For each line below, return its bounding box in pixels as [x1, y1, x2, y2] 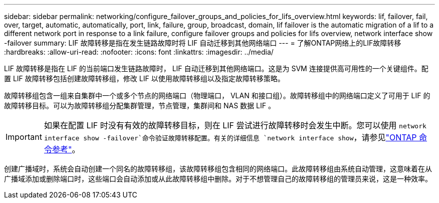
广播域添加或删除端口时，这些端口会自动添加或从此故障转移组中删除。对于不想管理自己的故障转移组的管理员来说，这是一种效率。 [4, 174, 432, 183]
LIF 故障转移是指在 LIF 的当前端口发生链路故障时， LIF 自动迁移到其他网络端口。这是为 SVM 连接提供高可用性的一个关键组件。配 [4, 64, 428, 73]
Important [6, 132, 42, 142]
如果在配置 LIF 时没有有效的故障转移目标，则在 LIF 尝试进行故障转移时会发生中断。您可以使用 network [44, 120, 426, 130]
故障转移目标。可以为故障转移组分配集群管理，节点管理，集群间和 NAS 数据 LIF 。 [4, 101, 275, 110]
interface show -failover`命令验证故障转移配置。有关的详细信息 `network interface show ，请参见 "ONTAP [44, 132, 417, 142]
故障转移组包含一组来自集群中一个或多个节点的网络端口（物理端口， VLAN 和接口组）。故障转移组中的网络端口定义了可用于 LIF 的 [4, 91, 430, 100]
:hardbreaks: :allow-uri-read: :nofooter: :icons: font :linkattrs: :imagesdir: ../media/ [4, 48, 274, 56]
